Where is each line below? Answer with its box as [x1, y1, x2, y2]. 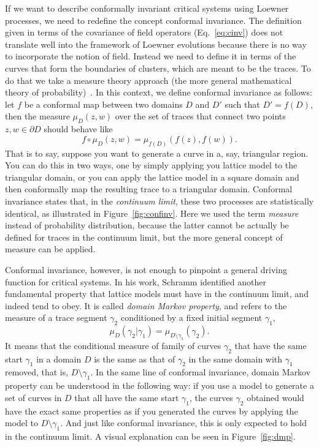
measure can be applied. [5, 242, 96, 255]
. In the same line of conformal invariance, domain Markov [90, 366, 311, 378]
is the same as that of [94, 352, 175, 365]
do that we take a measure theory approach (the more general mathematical [5, 73, 292, 86]
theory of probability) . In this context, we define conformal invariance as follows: [5, 86, 312, 99]
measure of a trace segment [5, 311, 107, 324]
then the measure [5, 110, 70, 122]
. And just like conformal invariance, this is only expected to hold [60, 416, 307, 429]
